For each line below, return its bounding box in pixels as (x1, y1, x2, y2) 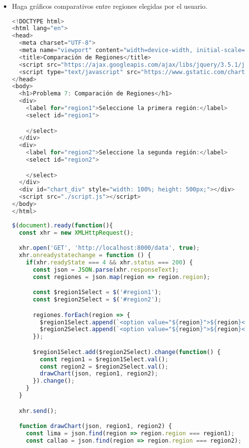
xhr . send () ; (19, 407, 57, 414)
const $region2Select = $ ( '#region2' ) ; (33, 296, 162, 303)
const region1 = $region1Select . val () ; (40, 355, 169, 363)
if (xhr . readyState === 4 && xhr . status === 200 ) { (26, 259, 193, 266)
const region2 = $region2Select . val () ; (40, 363, 169, 370)
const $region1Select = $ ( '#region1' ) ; (33, 289, 162, 296)
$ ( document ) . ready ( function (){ (12, 222, 113, 229)
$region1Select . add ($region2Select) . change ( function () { (33, 348, 221, 355)
